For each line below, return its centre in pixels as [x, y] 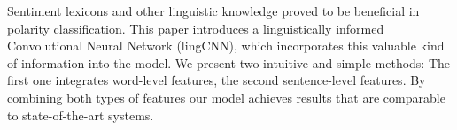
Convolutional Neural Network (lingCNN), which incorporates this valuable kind [226, 46]
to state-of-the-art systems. [81, 115]
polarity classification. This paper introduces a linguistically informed [196, 28]
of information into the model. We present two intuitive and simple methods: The [229, 62]
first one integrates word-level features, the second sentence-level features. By [217, 80]
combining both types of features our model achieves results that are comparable [226, 97]
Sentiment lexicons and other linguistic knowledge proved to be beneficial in [213, 11]
